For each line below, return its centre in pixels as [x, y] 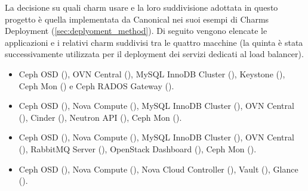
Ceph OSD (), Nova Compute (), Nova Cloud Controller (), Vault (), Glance [158, 169]
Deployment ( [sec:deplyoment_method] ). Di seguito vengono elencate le [136, 31]
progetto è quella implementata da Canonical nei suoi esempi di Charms [137, 19]
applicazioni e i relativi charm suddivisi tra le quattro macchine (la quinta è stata [154, 42]
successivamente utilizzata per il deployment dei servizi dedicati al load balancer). [154, 54]
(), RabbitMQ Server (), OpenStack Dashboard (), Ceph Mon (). [138, 148]
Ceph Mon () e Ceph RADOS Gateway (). [96, 85]
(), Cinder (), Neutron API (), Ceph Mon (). [100, 117]
